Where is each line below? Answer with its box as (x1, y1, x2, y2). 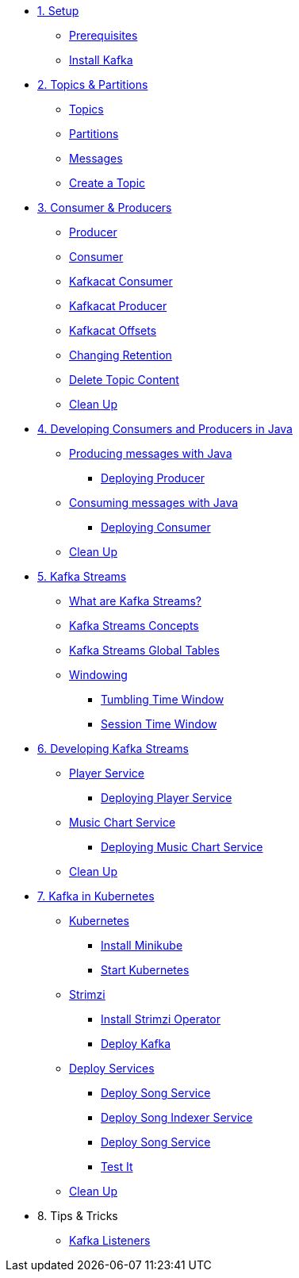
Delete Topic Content (69, 373, 179, 386)
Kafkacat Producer (69, 299, 167, 313)
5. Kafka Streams (37, 570, 127, 583)
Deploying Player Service (101, 791, 232, 804)
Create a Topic (69, 176, 146, 190)
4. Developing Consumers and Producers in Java (37, 422, 293, 436)
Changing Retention (69, 348, 172, 362)
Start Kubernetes (101, 963, 190, 977)
